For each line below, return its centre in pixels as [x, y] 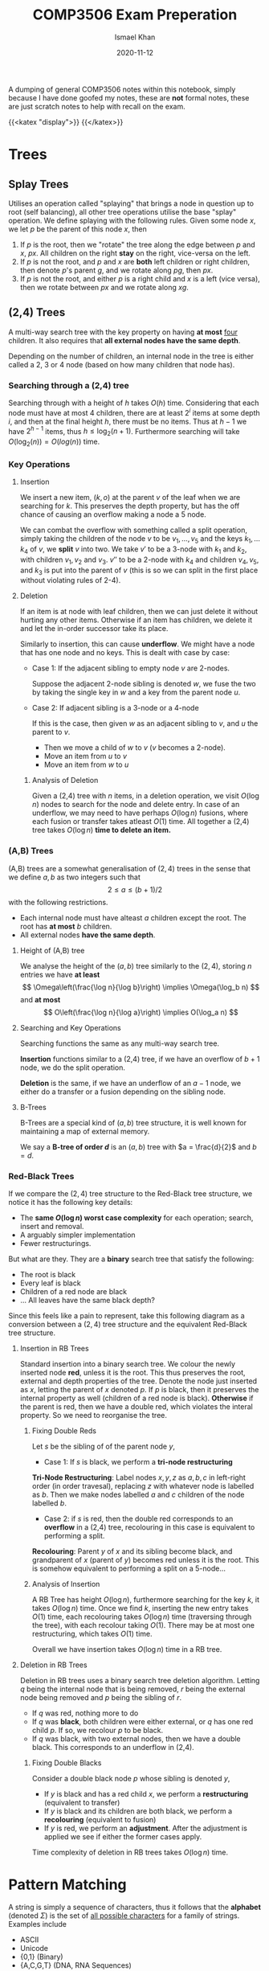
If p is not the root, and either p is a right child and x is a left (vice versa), [140, 278]
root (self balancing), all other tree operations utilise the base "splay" [122, 211]
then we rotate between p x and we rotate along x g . [104, 287]
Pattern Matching [67, 1885]
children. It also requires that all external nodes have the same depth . [124, 340]
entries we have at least [60, 974]
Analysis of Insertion [66, 1584]
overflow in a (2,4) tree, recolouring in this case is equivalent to [149, 1527]
